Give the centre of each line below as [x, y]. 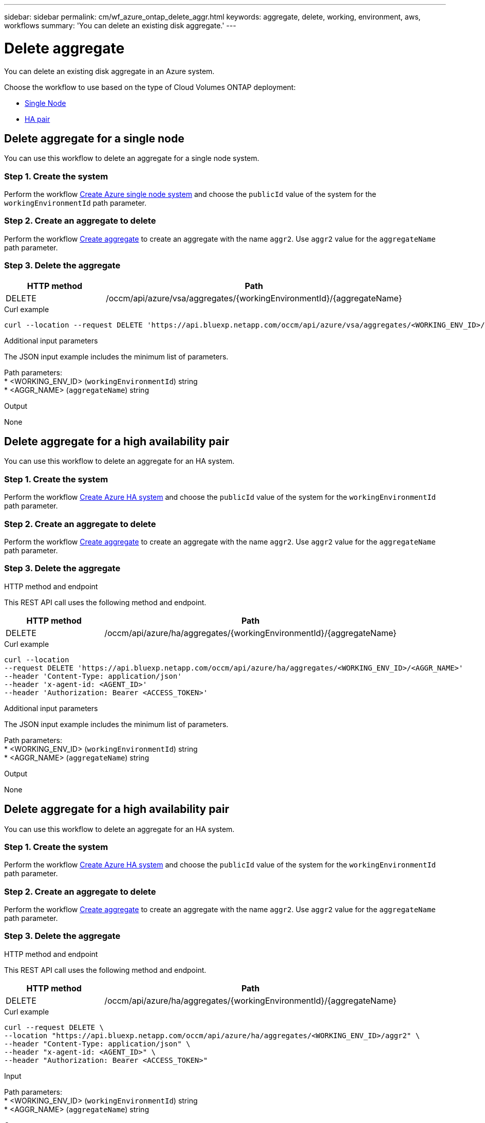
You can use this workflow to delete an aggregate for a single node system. [132, 158]
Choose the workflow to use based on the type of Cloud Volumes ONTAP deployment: [150, 87]
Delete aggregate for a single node [94, 138]
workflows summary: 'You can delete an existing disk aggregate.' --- [120, 25]
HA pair [38, 119]
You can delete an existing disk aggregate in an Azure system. [109, 71]
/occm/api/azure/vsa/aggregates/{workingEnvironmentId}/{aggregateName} [254, 298]
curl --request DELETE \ [54, 1027]
